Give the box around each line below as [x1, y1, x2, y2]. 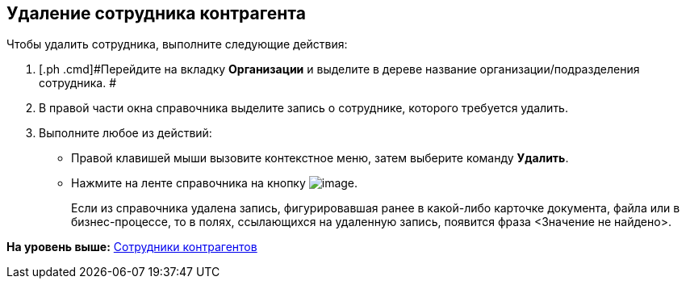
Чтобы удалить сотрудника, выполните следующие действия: [6, 37, 348, 52]
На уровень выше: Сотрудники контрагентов [6, 240, 257, 254]
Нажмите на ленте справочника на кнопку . [71, 176, 358, 191]
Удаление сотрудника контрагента [6, 3, 306, 23]
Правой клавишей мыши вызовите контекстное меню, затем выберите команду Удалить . [71, 151, 569, 166]
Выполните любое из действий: [39, 126, 212, 140]
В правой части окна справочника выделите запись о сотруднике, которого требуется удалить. [39, 101, 568, 115]
